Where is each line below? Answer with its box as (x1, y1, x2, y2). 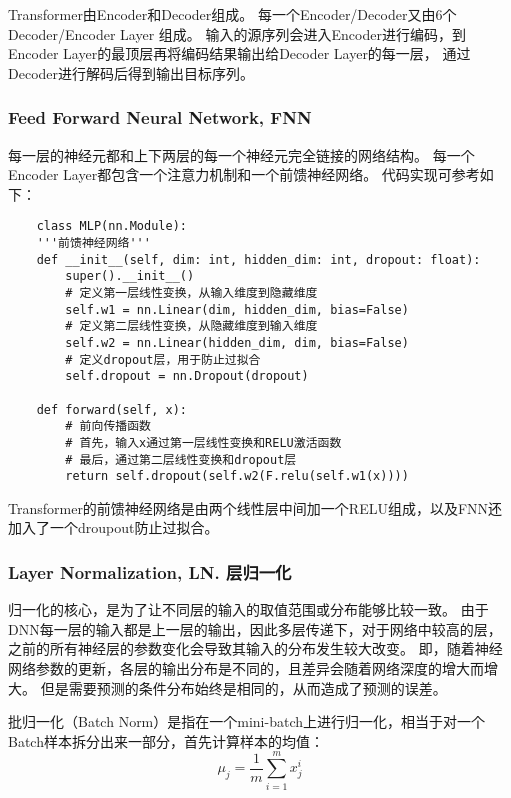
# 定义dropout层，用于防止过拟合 (65, 352, 261, 367)
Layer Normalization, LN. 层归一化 (8, 559, 292, 584)
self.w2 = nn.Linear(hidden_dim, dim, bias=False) (65, 335, 409, 350)
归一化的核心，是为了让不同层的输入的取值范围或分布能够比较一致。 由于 (8, 599, 489, 620)
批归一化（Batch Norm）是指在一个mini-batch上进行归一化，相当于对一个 (8, 711, 486, 732)
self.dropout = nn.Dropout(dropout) (65, 369, 309, 384)
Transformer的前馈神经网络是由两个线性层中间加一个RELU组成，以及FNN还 (8, 497, 503, 518)
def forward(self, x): (36, 402, 187, 417)
